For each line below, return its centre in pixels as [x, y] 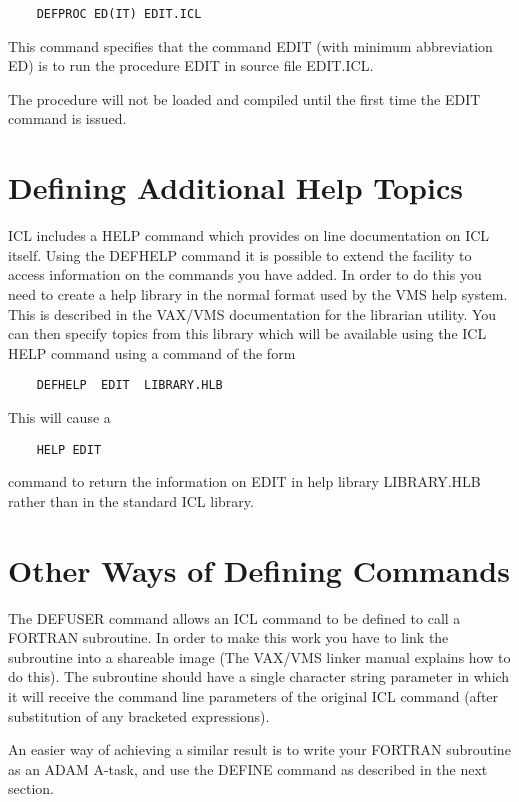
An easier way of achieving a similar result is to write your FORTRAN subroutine [259, 749]
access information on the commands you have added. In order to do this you [245, 274]
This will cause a [59, 416]
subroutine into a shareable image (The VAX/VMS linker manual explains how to [259, 656]
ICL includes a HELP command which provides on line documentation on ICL [249, 235]
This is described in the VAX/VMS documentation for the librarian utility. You [252, 313]
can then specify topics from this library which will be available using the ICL [247, 333]
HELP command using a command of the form [152, 352]
